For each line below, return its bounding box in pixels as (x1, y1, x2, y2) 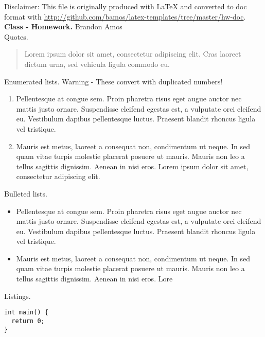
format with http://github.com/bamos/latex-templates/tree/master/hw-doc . (4, 11, 246, 22)
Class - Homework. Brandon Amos (4, 21, 122, 32)
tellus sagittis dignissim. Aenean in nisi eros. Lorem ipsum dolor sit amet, (16, 161, 249, 171)
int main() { (4, 309, 48, 316)
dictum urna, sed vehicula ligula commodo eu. (24, 58, 170, 69)
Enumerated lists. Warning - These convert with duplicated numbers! (4, 76, 223, 86)
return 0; (11, 317, 45, 325)
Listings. (4, 290, 31, 301)
